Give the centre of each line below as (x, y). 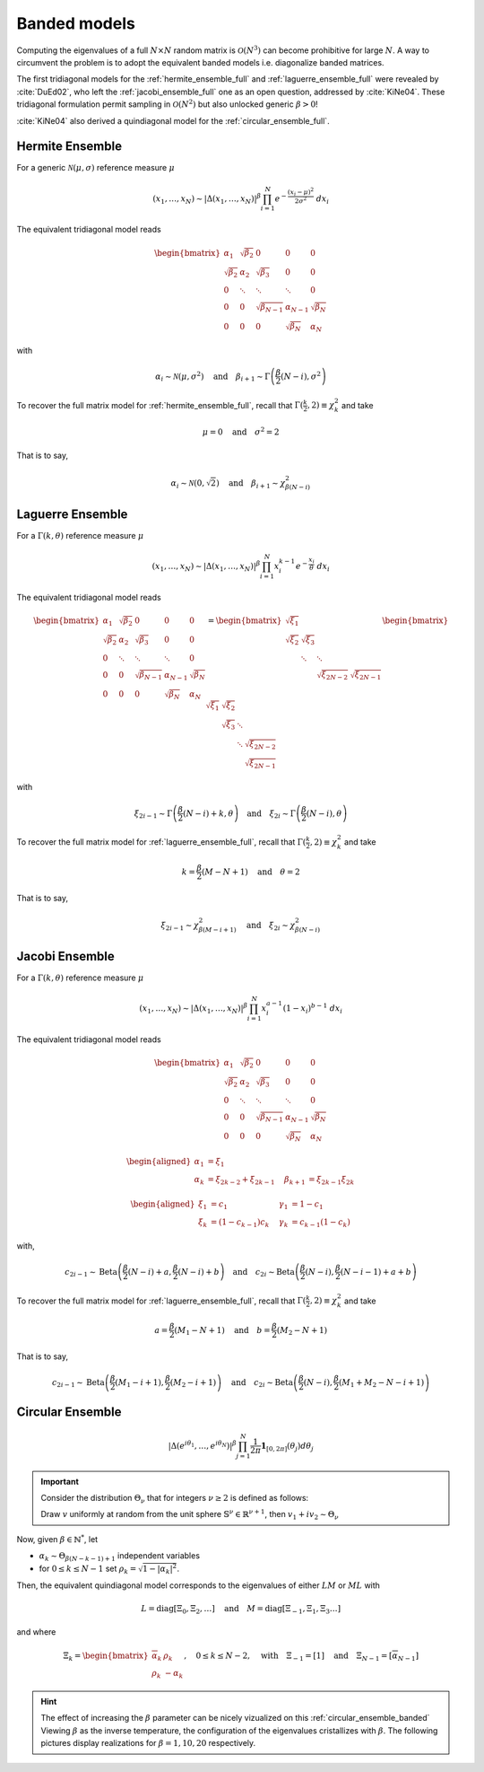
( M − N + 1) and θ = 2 (251, 872)
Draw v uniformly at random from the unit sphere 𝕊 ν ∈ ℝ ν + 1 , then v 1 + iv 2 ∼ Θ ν (190, 1515)
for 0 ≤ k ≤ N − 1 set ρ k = (88, 1569)
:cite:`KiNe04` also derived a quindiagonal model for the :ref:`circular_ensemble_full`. (173, 120)
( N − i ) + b (199, 1272)
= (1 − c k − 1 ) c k (240, 1223)
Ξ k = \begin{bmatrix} (106, 1656)
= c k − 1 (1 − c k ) (321, 1223)
